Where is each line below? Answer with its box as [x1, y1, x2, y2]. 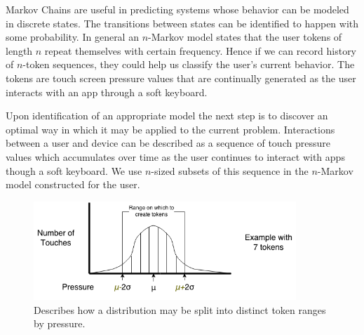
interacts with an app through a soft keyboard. [6, 84, 208, 99]
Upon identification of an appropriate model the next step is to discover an [6, 108, 328, 123]
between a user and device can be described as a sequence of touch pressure [6, 136, 330, 150]
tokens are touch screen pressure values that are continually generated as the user [6, 70, 356, 85]
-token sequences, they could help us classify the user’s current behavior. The [22, 57, 355, 72]
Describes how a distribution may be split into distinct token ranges [34, 302, 326, 317]
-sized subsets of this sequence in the [151, 163, 309, 178]
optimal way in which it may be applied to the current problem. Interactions [6, 121, 335, 136]
